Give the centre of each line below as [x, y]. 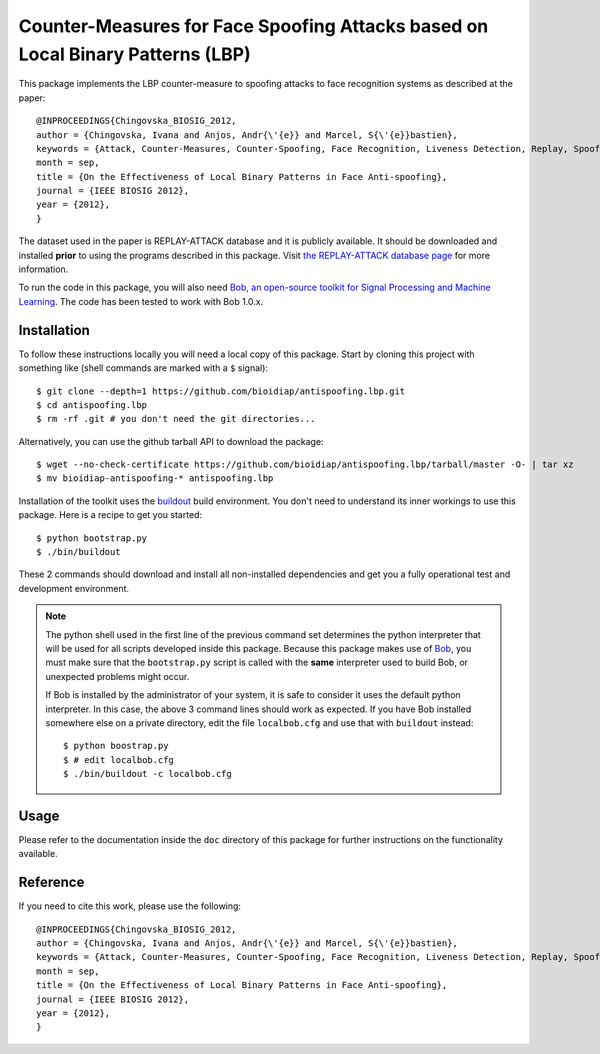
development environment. [74, 588]
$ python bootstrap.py [92, 538]
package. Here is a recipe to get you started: [110, 515]
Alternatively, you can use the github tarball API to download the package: [171, 441]
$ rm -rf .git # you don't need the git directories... [176, 419]
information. [43, 269]
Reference [51, 882]
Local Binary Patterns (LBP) [134, 54]
